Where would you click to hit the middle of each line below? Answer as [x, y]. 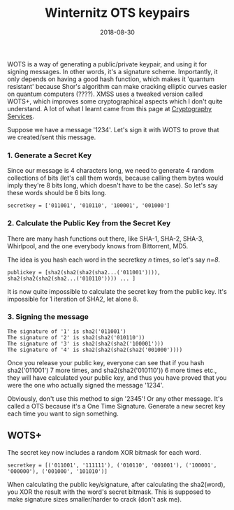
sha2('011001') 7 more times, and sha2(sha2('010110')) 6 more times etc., [112, 370]
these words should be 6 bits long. [57, 193]
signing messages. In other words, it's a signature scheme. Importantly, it [112, 71]
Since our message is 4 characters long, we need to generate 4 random [111, 171]
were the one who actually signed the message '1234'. [86, 385]
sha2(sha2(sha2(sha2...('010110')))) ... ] [72, 278]
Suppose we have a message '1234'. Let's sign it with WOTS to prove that [113, 129]
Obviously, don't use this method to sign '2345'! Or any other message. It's [115, 398]
